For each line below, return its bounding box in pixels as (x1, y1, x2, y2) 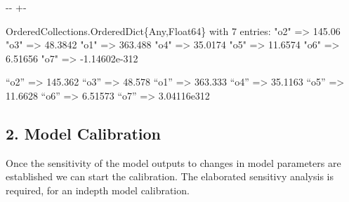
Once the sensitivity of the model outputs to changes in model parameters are (6, 155, 341, 170)
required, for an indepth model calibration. (6, 182, 190, 197)
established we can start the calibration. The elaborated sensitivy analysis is (6, 169, 334, 184)
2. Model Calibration (6, 122, 162, 144)
